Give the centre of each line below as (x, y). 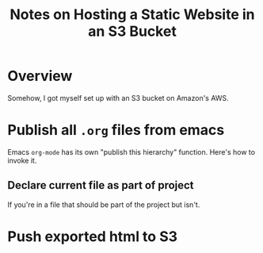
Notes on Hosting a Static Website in (132, 15)
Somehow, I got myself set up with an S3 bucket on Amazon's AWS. (118, 98)
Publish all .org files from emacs (116, 130)
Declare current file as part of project (101, 185)
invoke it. (22, 160)
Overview (40, 76)
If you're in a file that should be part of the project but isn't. (104, 205)
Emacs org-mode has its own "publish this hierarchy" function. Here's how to (131, 151)
